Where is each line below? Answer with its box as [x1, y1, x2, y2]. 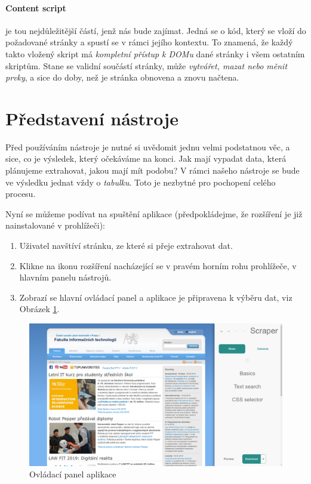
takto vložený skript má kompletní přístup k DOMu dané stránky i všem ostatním [5, 47, 305, 60]
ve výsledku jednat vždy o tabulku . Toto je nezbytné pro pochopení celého [5, 175, 276, 188]
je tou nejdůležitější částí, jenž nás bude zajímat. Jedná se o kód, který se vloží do [5, 24, 306, 36]
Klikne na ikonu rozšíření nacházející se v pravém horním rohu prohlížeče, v [19, 259, 297, 272]
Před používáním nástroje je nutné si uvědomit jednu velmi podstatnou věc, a [5, 140, 290, 153]
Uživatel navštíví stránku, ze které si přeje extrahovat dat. [19, 239, 233, 252]
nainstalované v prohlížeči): [5, 219, 105, 232]
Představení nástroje [5, 106, 178, 130]
